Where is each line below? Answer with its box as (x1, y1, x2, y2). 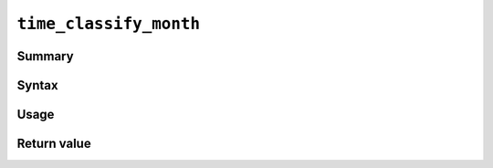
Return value (16, 136, 91, 152)
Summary (16, 48, 74, 64)
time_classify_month (16, 14, 201, 34)
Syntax (16, 78, 58, 93)
